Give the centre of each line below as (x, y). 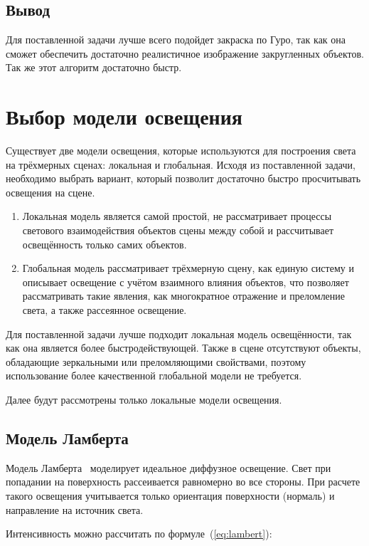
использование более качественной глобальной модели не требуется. (154, 376)
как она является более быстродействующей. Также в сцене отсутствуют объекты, (183, 348)
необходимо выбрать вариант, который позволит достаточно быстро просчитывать (183, 178)
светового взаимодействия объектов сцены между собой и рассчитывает (178, 230)
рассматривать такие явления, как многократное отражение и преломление (184, 296)
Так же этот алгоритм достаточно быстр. (94, 67)
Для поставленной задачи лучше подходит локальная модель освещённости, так (179, 334)
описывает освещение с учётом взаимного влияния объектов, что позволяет (186, 282)
